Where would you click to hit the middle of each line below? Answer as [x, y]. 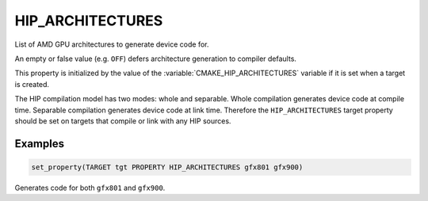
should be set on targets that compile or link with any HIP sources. [123, 121]
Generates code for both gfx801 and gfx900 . [90, 188]
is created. [32, 84]
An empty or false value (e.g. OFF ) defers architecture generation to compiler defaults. [156, 59]
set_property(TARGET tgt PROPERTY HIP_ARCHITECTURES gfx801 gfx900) [167, 167]
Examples [40, 144]
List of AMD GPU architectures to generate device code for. [112, 44]
